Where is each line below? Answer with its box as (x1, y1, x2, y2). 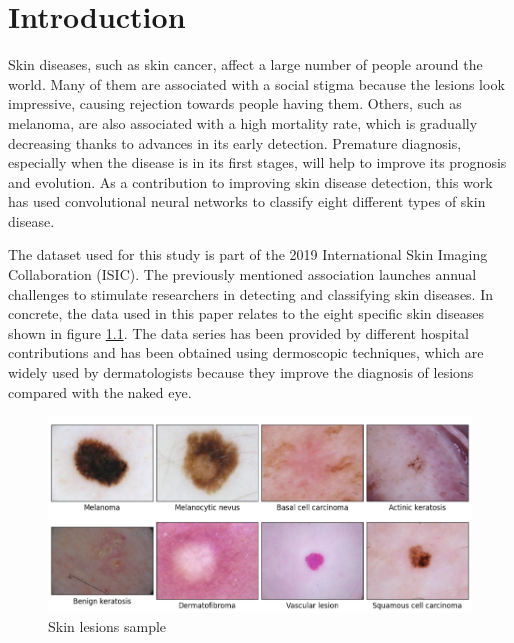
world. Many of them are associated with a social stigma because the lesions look (8, 73, 505, 94)
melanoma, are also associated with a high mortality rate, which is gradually (8, 112, 478, 133)
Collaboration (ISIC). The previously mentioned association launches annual (8, 264, 477, 285)
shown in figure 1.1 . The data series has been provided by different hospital (8, 322, 470, 343)
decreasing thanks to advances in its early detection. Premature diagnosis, (8, 132, 462, 153)
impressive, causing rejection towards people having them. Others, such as (8, 93, 462, 114)
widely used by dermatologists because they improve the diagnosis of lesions (8, 362, 474, 383)
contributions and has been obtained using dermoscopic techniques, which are (8, 342, 484, 363)
